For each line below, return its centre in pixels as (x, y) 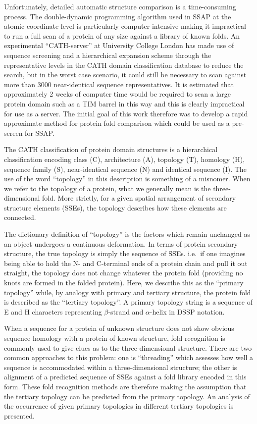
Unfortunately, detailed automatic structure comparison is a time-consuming (120, 6)
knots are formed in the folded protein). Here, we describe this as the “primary (124, 283)
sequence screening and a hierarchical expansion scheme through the (108, 55)
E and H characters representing (53, 311)
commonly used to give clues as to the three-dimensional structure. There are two (128, 347)
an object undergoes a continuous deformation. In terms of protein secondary (121, 243)
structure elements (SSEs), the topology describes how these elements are (115, 207)
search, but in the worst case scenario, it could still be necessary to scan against (125, 75)
